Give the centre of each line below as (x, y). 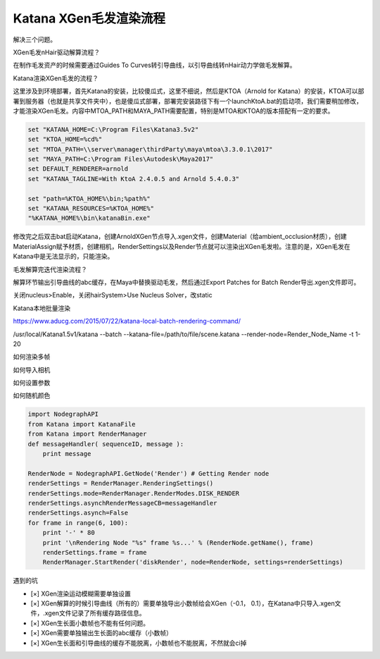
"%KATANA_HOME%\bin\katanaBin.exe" (89, 218)
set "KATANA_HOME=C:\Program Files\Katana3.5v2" (113, 129)
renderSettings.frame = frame (95, 552)
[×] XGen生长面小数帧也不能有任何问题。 (90, 623)
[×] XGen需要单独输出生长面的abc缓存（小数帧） (101, 633)
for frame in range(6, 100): (78, 523)
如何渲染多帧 (32, 357)
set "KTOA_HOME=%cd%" (65, 140)
